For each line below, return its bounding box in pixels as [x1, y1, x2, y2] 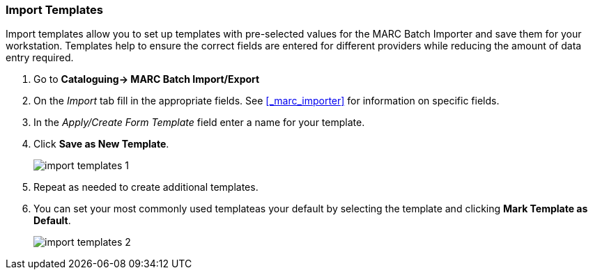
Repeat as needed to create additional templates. [33, 181, 259, 194]
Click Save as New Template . [33, 138, 169, 150]
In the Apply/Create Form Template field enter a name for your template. [33, 116, 365, 129]
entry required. [6, 52, 74, 64]
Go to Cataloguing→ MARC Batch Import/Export [33, 73, 260, 86]
